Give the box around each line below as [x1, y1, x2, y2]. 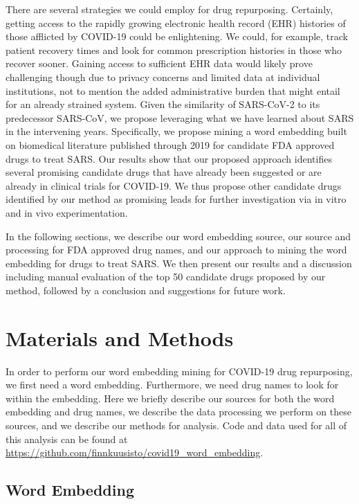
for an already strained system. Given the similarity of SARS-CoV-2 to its [6, 97, 320, 111]
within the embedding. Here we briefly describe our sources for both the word [6, 390, 335, 405]
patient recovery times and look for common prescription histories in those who [6, 42, 342, 57]
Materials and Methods [6, 323, 234, 352]
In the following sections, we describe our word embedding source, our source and [6, 228, 351, 243]
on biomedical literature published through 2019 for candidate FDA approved [6, 137, 335, 152]
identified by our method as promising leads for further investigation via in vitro [6, 192, 347, 206]
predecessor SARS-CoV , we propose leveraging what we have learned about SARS [6, 110, 354, 125]
